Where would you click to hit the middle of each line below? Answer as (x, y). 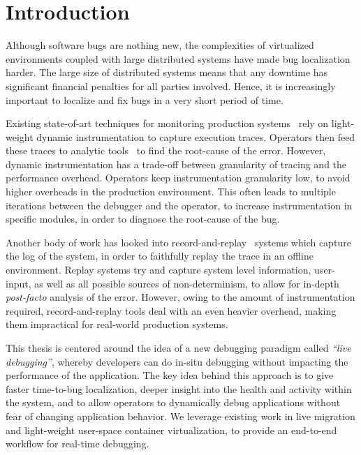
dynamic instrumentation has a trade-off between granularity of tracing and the (176, 164)
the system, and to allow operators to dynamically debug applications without (173, 402)
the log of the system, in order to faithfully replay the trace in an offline (160, 256)
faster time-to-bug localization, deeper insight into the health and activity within (179, 388)
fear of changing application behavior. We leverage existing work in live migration (180, 416)
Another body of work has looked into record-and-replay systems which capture (178, 242)
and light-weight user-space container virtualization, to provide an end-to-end (171, 430)
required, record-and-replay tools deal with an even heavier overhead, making (171, 310)
